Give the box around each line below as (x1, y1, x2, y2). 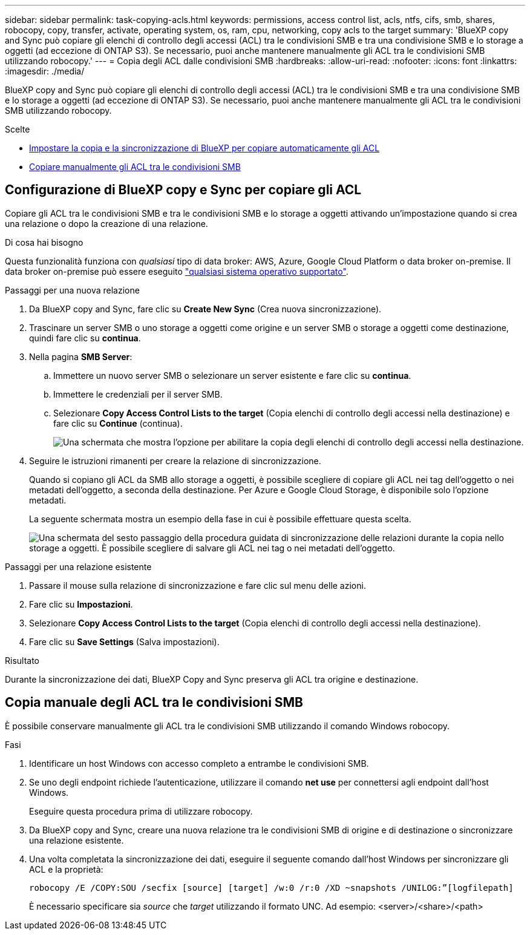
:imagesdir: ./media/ (5, 66, 85, 76)
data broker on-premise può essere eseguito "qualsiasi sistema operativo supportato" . (5, 266, 348, 277)
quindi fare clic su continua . (29, 332, 141, 343)
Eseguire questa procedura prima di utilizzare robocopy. (29, 805, 253, 816)
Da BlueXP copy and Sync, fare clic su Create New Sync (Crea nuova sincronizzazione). (29, 303, 382, 314)
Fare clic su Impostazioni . (29, 599, 133, 609)
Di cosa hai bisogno (5, 237, 83, 248)
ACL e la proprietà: (29, 864, 103, 874)
